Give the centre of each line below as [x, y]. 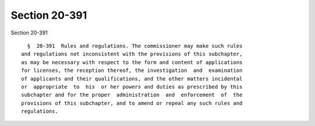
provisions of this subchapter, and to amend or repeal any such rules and [132, 103]
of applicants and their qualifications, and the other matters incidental [132, 78]
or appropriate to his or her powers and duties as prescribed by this [132, 87]
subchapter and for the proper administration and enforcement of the [132, 95]
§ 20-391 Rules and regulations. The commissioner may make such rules [135, 46]
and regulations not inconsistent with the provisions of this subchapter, [132, 54]
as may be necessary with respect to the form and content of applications [132, 62]
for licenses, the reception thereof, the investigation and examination [132, 71]
